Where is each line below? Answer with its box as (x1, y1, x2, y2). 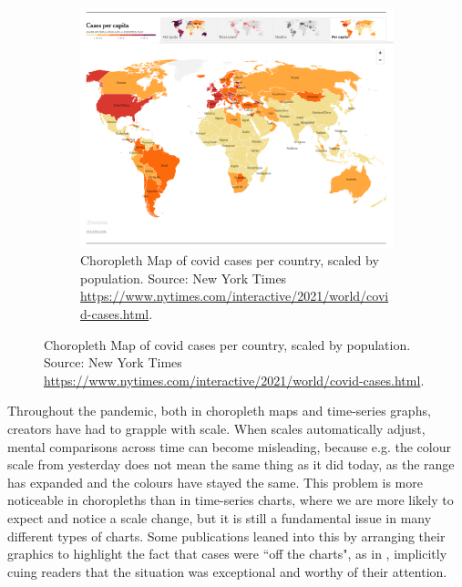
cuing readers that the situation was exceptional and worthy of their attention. (7, 561, 447, 581)
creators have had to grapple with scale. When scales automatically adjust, (7, 419, 426, 438)
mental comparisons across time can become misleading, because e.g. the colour (7, 437, 452, 456)
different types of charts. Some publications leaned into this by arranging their (7, 526, 446, 545)
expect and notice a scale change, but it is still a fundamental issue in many (7, 509, 432, 528)
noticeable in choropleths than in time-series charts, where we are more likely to (7, 490, 454, 510)
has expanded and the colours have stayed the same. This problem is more (7, 472, 423, 491)
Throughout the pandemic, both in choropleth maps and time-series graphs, (7, 401, 431, 420)
